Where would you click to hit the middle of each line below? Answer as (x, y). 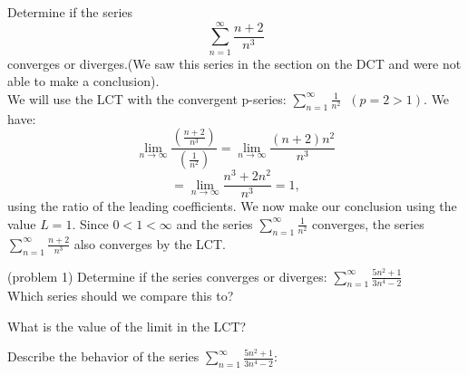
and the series (214, 223)
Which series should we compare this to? (121, 296)
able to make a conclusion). (83, 81)
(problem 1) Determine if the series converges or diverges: (167, 276)
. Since (90, 223)
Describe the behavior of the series (103, 356)
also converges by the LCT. (150, 243)
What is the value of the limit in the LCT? (127, 326)
